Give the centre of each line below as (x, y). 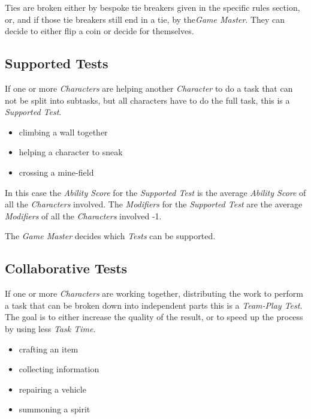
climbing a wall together (63, 132)
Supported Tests (57, 63)
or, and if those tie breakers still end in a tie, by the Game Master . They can (145, 19)
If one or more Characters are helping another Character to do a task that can (149, 88)
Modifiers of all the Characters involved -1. (83, 215)
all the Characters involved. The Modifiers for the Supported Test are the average (154, 204)
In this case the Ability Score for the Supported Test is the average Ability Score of (155, 192)
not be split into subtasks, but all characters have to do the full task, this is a (147, 100)
